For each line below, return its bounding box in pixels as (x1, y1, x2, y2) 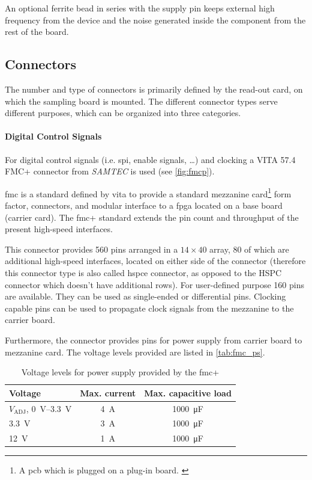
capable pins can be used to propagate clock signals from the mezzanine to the (5, 301, 294, 314)
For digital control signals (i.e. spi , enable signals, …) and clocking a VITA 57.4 (5, 153, 296, 165)
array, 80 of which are (209, 242, 289, 255)
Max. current (80, 386, 136, 399)
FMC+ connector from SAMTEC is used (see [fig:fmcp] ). (5, 165, 215, 177)
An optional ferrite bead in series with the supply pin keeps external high (5, 2, 275, 14)
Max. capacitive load (144, 386, 232, 399)
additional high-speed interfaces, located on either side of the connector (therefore (5, 254, 306, 267)
